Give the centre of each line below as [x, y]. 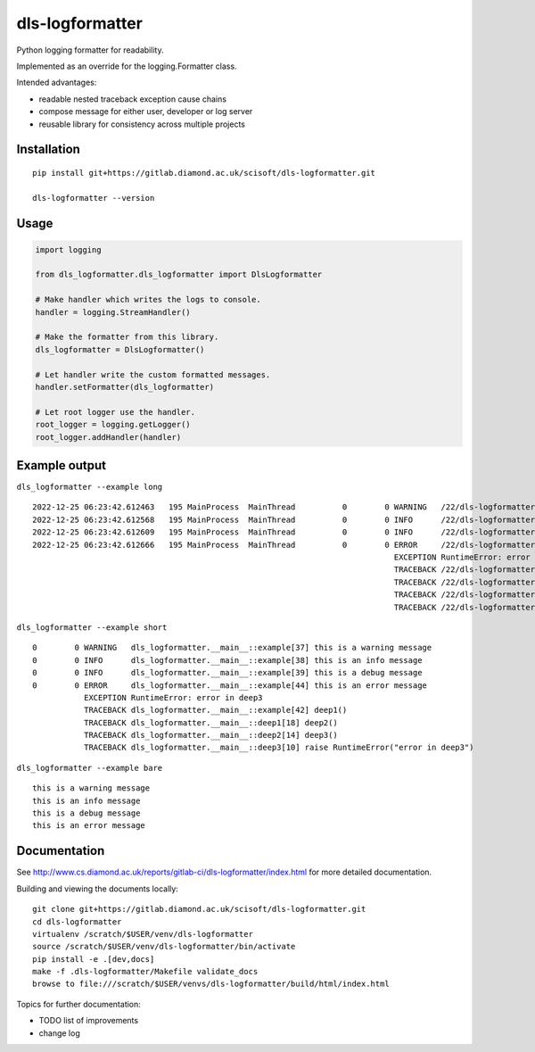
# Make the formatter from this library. [127, 337]
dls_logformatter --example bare [90, 768]
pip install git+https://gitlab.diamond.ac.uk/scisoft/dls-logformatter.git [204, 173]
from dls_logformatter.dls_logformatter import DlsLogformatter [179, 275]
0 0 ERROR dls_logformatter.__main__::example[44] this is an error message [230, 685]
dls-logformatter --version [94, 198]
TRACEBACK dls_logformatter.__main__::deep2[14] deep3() [210, 735]
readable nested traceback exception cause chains [133, 99]
